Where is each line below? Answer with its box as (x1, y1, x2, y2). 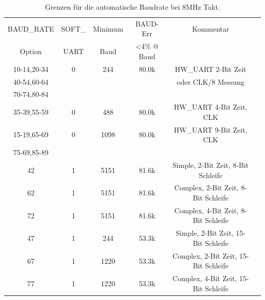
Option (20, 46, 42, 57)
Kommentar (192, 23, 229, 34)
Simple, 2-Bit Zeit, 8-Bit (172, 159, 249, 170)
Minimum (93, 23, 123, 34)
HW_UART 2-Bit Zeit (175, 63, 247, 74)
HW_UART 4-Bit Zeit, (174, 102, 248, 112)
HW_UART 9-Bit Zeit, (174, 124, 248, 135)
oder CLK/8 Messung (177, 76, 245, 87)
